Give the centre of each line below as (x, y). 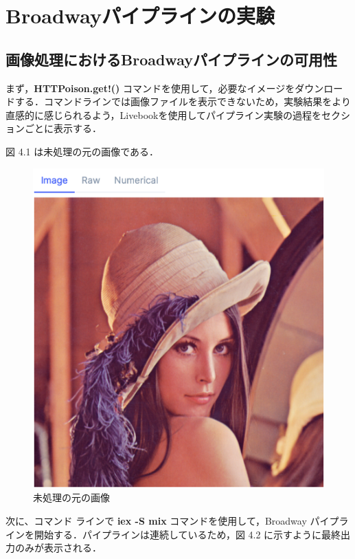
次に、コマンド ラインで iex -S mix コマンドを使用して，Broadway (156, 521)
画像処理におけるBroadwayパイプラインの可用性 (171, 59)
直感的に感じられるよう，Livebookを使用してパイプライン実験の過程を (163, 114)
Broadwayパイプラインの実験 (140, 15)
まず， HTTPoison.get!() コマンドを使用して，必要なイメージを (150, 88)
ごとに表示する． (63, 128)
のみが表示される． (58, 548)
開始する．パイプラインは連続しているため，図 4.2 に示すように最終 (187, 534)
